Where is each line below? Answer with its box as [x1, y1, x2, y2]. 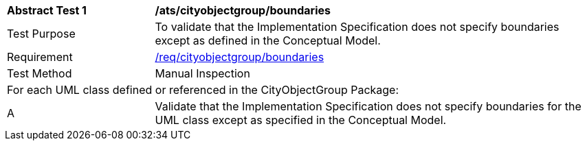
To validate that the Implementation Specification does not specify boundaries [155, 20, 560, 34]
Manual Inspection [155, 66, 250, 80]
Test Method [7, 66, 72, 80]
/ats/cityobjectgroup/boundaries [155, 3, 331, 17]
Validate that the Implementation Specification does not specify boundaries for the [155, 99, 582, 113]
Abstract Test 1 [7, 3, 87, 17]
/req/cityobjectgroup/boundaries [155, 50, 324, 64]
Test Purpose [7, 27, 76, 40]
